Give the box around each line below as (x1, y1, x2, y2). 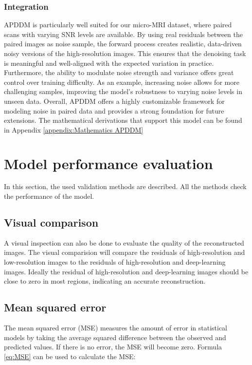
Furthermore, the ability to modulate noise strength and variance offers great (4, 67, 234, 77)
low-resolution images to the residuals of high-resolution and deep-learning (4, 257, 226, 267)
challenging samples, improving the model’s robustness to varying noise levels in (4, 86, 242, 96)
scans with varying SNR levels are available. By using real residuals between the (4, 29, 243, 39)
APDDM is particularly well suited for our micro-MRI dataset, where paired (4, 19, 232, 30)
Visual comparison (4, 215, 99, 230)
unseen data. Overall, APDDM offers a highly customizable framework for (4, 96, 225, 106)
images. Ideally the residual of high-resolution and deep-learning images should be (4, 266, 249, 276)
